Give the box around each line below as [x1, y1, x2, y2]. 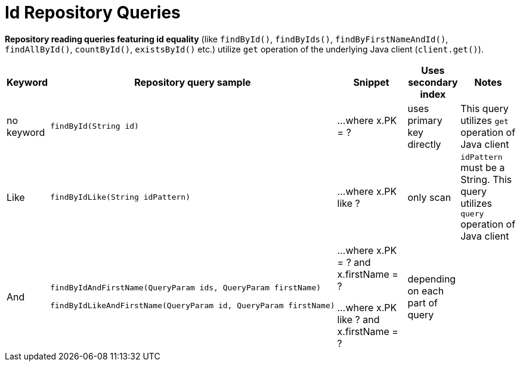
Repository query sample [134, 76, 251, 88]
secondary [408, 76, 458, 88]
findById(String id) [50, 122, 139, 131]
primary [407, 114, 442, 126]
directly [407, 138, 441, 150]
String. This [460, 173, 512, 185]
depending [407, 272, 456, 285]
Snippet [353, 76, 389, 88]
